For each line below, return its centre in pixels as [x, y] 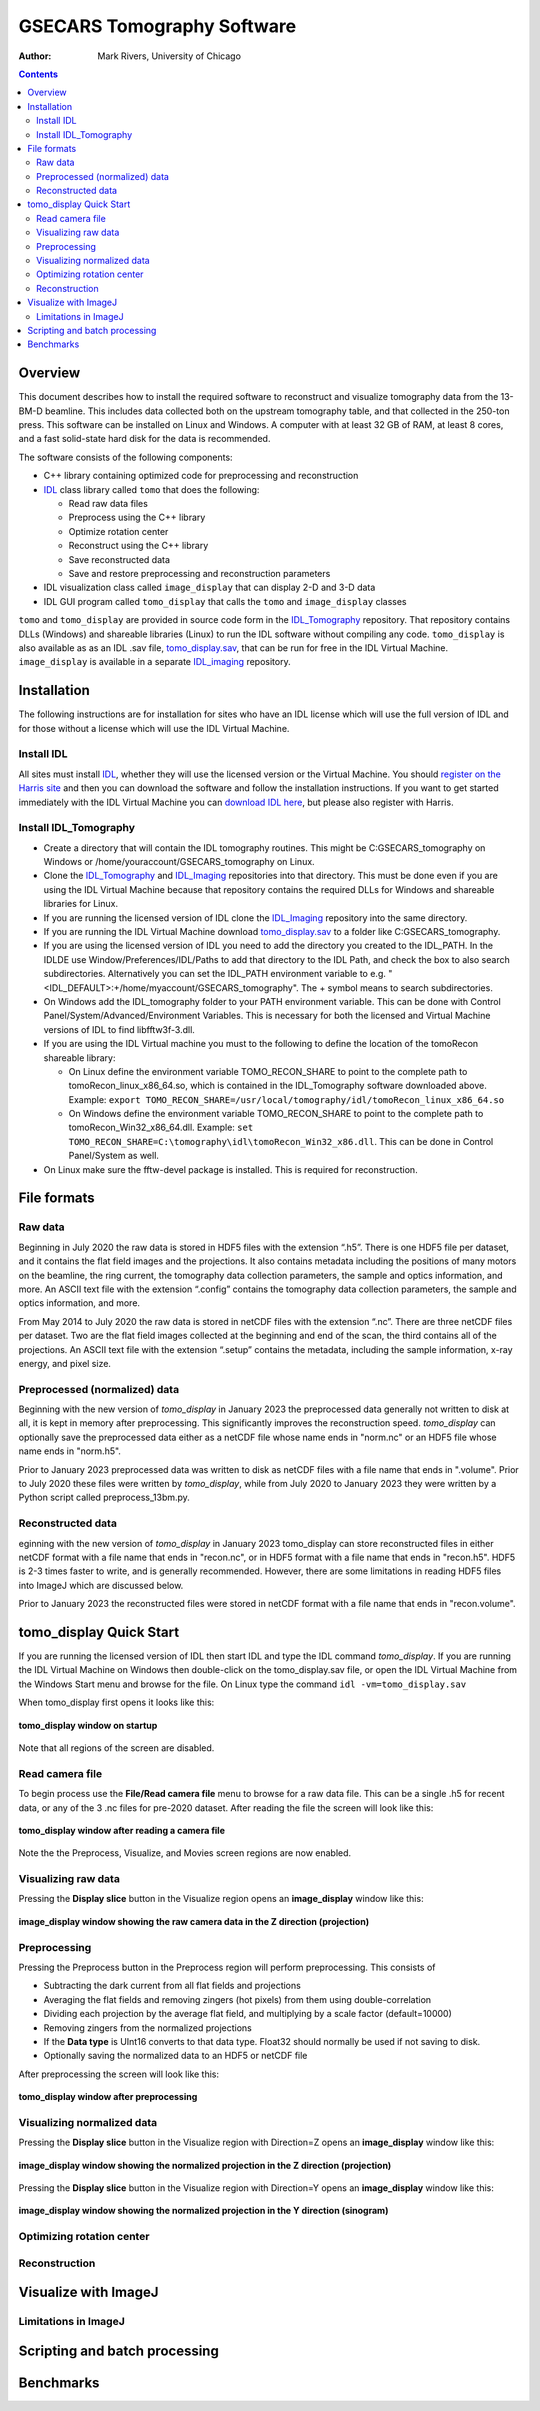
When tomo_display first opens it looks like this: [116, 1702]
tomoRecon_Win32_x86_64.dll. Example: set [161, 1127]
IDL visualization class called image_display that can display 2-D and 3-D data [209, 587]
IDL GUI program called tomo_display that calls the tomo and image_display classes [225, 601]
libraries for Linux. [81, 904]
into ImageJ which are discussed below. [101, 1585]
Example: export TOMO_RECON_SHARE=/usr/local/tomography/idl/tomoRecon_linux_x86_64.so [286, 1099]
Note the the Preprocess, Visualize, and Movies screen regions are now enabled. [185, 1853]
